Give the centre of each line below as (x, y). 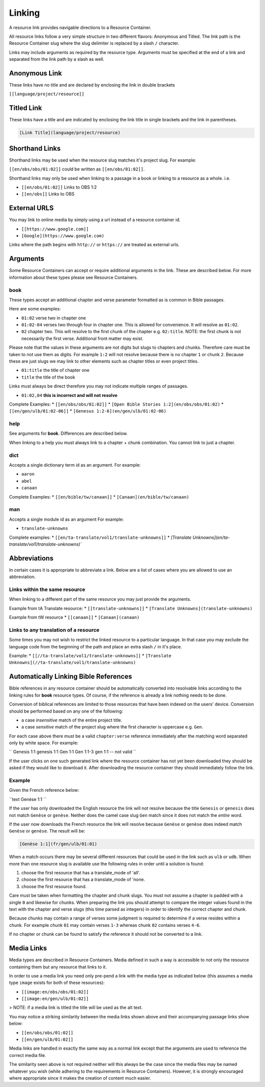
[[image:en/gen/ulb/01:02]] (55, 999)
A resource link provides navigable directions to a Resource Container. (80, 28)
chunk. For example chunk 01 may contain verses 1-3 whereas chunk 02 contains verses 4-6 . (105, 925)
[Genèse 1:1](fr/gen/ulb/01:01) (58, 844)
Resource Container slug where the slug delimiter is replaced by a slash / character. (94, 43)
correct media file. (27, 1055)
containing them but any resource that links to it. (58, 967)
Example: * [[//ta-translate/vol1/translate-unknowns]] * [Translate (90, 656)
